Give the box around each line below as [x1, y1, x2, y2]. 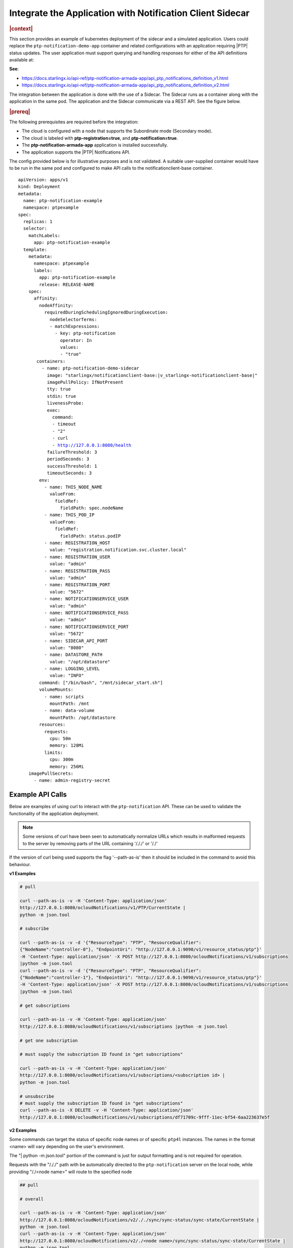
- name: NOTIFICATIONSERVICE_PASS [44, 610, 129, 616]
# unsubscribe [19, 1093, 54, 1099]
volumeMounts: [39, 687, 74, 692]
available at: [9, 56, 34, 62]
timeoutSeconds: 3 [46, 470, 92, 476]
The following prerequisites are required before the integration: [9, 119, 139, 125]
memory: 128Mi [49, 743, 84, 748]
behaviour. [9, 861, 31, 867]
